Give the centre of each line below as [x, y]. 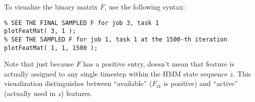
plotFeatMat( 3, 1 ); [40, 31]
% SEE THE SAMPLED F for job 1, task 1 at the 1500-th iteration [116, 39]
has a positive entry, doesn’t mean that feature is [159, 64]
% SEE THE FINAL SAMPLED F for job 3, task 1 [81, 23]
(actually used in [30, 93]
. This [242, 73]
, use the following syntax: [145, 6]
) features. [77, 93]
